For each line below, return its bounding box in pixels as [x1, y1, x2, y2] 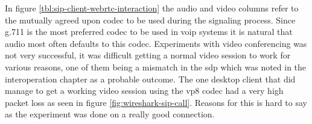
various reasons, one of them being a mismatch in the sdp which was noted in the [5, 60, 307, 73]
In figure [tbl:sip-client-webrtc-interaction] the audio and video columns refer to [5, 2, 299, 14]
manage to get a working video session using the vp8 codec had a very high [5, 84, 284, 97]
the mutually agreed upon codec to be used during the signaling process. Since [5, 13, 296, 26]
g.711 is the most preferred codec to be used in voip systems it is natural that [5, 25, 293, 38]
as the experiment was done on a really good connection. [5, 108, 215, 120]
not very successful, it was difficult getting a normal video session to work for [5, 49, 291, 61]
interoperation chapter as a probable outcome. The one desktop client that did [5, 72, 296, 85]
